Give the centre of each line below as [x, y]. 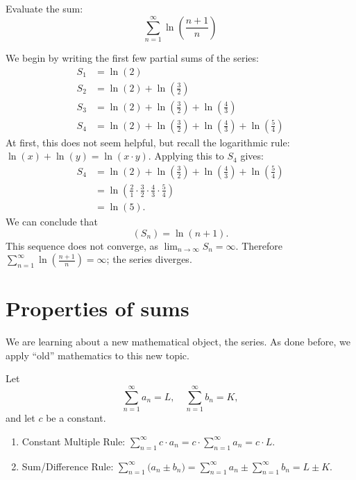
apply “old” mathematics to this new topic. [98, 355]
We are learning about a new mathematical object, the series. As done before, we [178, 342]
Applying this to [189, 156]
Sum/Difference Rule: [68, 466]
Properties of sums [98, 308]
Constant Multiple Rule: [74, 441]
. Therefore [259, 245]
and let [20, 418]
